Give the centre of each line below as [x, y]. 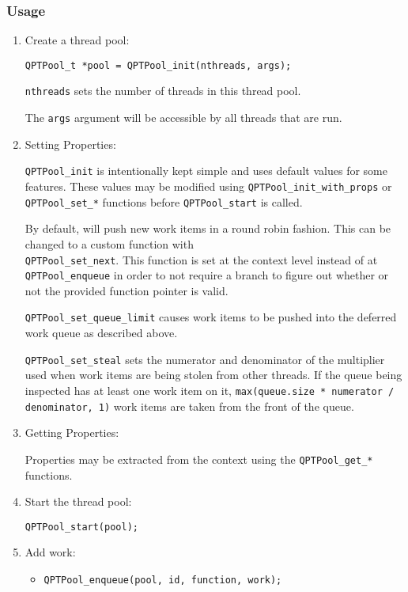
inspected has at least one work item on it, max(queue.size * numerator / [210, 390]
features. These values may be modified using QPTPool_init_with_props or [208, 186]
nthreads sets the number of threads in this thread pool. [163, 91]
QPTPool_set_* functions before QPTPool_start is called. [164, 201]
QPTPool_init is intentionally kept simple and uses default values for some [206, 171]
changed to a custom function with [109, 243]
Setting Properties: [70, 144]
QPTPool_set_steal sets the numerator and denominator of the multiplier [205, 359]
